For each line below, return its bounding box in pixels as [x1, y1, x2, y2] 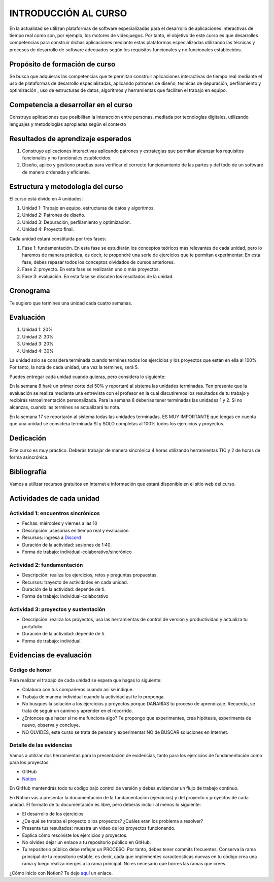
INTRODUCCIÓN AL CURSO [9, 8, 127, 19]
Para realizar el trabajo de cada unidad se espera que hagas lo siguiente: [9, 677, 162, 683]
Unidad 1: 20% [22, 326, 53, 332]
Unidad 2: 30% [22, 333, 54, 340]
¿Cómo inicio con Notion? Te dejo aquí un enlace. [9, 870, 113, 876]
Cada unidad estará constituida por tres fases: [9, 235, 107, 242]
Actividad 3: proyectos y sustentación [9, 606, 106, 613]
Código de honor [9, 666, 52, 673]
